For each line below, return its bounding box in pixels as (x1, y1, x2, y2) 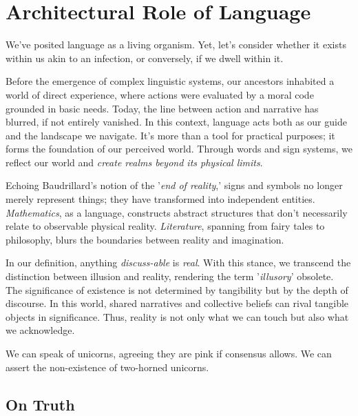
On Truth (6, 393, 75, 415)
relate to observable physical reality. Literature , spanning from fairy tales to (6, 219, 325, 233)
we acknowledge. (6, 323, 75, 337)
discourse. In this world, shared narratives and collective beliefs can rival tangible (6, 296, 349, 310)
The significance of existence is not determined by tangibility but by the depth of (6, 282, 348, 297)
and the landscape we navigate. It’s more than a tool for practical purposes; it (6, 128, 335, 142)
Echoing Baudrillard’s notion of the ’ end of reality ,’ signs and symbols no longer (6, 178, 343, 192)
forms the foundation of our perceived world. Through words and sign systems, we (6, 141, 352, 156)
